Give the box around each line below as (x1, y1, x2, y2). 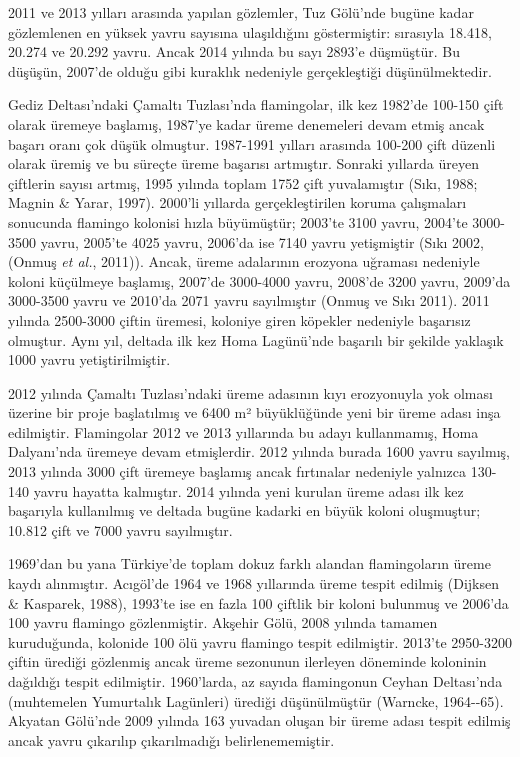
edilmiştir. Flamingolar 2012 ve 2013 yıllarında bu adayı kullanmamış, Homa (8, 421, 479, 442)
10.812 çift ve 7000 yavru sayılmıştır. (8, 519, 233, 540)
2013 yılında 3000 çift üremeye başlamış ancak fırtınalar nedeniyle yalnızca (8, 461, 467, 482)
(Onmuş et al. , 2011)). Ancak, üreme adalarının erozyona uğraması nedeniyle (8, 251, 480, 272)
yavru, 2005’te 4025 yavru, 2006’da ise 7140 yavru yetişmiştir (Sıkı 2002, (40, 231, 484, 252)
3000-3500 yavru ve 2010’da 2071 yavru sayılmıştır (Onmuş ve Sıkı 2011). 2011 (8, 290, 490, 311)
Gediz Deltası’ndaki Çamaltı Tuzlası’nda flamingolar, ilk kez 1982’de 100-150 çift (8, 94, 504, 115)
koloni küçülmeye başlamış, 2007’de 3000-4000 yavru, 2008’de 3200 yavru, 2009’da (8, 270, 511, 291)
